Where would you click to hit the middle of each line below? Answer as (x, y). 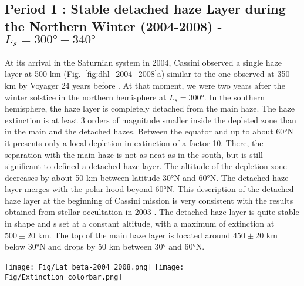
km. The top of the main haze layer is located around (134, 235)
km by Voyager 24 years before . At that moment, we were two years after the (145, 85)
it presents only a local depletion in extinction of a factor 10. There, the (134, 142)
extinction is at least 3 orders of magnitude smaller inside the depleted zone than (151, 120)
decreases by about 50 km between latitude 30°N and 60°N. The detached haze (147, 177)
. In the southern (234, 97)
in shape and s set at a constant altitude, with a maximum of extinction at (140, 223)
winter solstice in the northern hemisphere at (86, 97)
